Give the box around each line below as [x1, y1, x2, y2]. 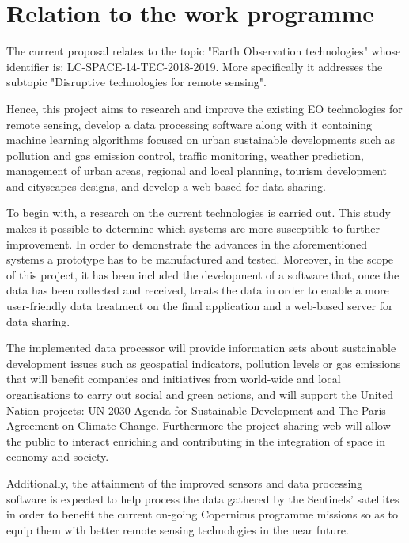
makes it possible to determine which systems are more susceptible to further [6, 220, 381, 237]
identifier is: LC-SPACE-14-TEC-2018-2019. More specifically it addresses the [6, 58, 383, 74]
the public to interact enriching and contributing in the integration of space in [6, 432, 386, 449]
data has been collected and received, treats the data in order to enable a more [6, 282, 389, 298]
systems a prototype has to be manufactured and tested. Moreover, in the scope [6, 251, 394, 268]
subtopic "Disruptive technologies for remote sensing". [6, 74, 267, 90]
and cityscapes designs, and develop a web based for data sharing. [6, 177, 326, 194]
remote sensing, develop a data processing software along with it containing [6, 116, 373, 132]
